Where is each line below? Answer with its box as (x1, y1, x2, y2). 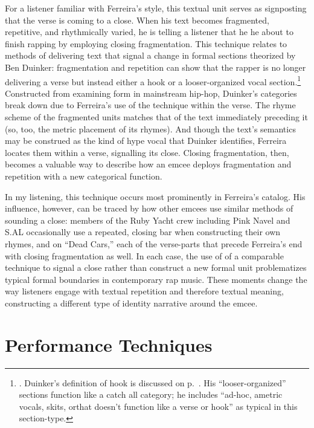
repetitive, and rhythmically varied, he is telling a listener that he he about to (5, 25, 293, 38)
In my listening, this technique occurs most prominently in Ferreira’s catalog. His (5, 190, 306, 203)
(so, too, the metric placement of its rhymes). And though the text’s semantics (5, 122, 296, 135)
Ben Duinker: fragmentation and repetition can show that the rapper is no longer (5, 60, 306, 73)
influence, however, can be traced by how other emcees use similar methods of (5, 202, 293, 215)
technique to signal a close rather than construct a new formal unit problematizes (5, 261, 307, 274)
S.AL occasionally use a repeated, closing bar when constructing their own (5, 225, 281, 238)
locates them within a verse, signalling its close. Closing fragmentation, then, (5, 146, 289, 158)
